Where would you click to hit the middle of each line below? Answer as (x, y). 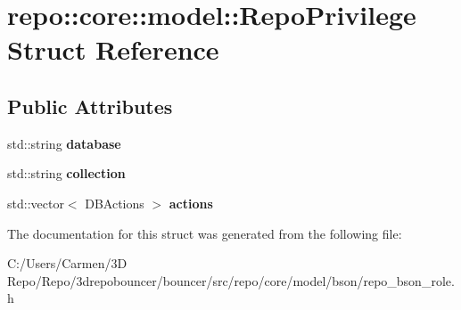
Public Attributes (90, 106)
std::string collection (66, 173)
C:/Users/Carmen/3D (67, 263)
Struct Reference (113, 49)
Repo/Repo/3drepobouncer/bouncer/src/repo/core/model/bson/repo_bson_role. (231, 280)
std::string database (64, 143)
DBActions (115, 203)
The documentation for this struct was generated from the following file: (205, 233)
